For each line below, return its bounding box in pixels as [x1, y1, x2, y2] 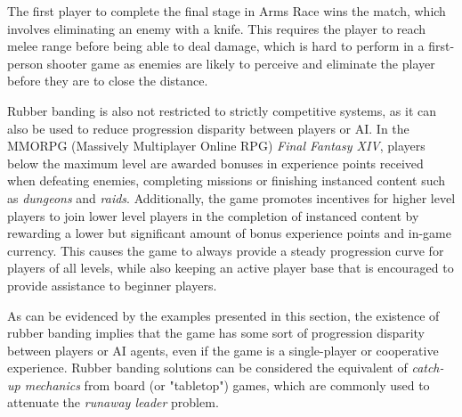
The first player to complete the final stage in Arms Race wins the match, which [7, 2, 446, 20]
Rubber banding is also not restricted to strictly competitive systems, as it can [7, 101, 436, 119]
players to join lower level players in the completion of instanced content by [7, 206, 419, 225]
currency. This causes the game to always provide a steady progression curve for [7, 241, 444, 259]
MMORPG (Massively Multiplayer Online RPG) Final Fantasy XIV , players [7, 136, 426, 155]
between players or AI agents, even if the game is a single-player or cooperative [7, 340, 439, 359]
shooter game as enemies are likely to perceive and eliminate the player [46, 53, 435, 72]
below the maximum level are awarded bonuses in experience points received [7, 153, 424, 172]
